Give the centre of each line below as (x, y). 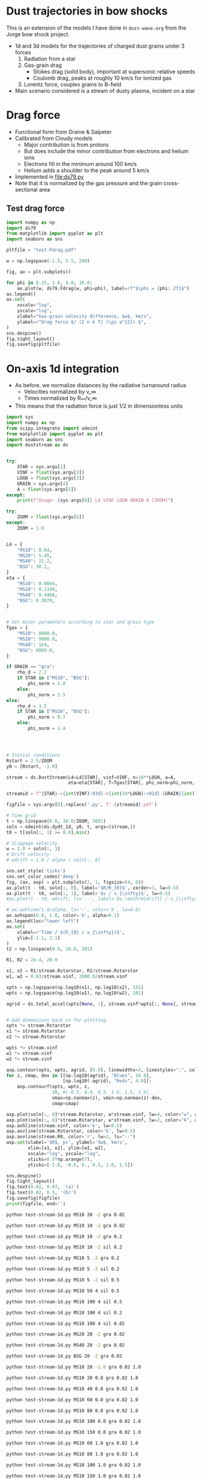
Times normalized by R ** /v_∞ (60, 399)
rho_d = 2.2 (32, 673)
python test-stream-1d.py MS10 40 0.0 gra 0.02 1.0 (72, 1389)
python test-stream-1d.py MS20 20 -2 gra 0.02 (66, 1334)
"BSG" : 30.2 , (33, 567)
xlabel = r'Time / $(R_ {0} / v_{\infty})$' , (71, 932)
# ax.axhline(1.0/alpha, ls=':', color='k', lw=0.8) (74, 910)
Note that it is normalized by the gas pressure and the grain (88, 183)
